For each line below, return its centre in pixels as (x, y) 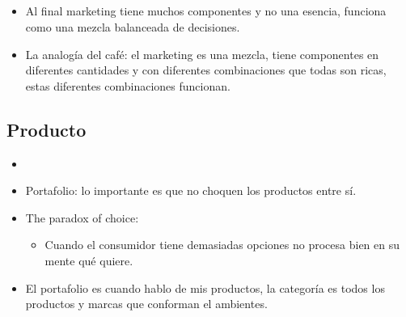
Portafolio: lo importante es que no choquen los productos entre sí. (191, 190)
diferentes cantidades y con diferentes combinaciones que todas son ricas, (206, 70)
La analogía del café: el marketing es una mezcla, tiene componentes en (202, 54)
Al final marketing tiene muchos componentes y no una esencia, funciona (206, 11)
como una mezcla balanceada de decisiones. (133, 26)
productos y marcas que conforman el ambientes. (146, 304)
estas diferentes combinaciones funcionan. (128, 85)
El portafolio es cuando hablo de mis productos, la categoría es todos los (205, 287)
